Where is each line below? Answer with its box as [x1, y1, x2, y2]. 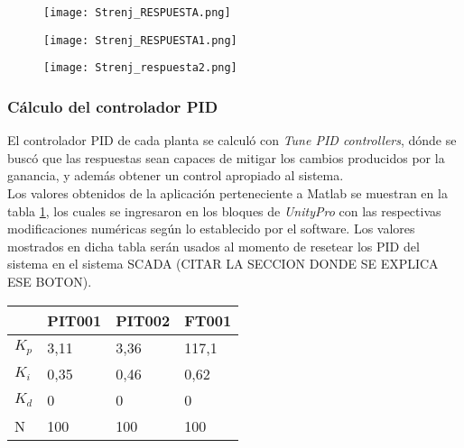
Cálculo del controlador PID [7, 95, 218, 117]
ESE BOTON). [7, 271, 92, 290]
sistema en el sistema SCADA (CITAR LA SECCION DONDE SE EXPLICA [7, 254, 439, 273]
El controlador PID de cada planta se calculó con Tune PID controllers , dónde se [7, 131, 457, 150]
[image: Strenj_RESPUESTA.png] [43, 6, 231, 19]
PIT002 [116, 309, 171, 331]
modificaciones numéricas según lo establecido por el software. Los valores [7, 219, 415, 238]
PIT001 [47, 309, 102, 331]
